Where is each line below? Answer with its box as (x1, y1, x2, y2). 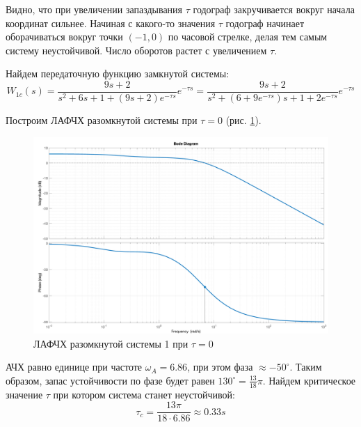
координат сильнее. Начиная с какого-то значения (6, 15, 216, 30)
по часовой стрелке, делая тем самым (168, 29, 328, 44)
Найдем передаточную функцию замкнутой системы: (6, 66, 230, 81)
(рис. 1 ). (225, 113, 262, 127)
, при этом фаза (187, 359, 253, 374)
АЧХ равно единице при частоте (6, 359, 143, 374)
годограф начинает (225, 15, 305, 30)
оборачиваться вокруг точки (6, 29, 123, 44)
